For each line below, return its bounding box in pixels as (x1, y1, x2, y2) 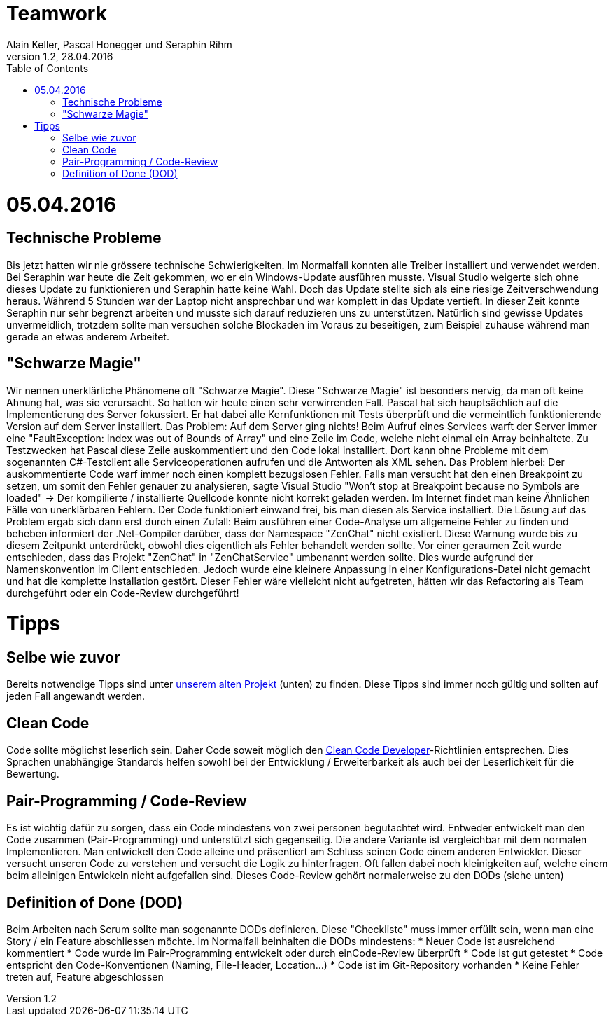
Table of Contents (6, 62, 89, 74)
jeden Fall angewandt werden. (6, 690, 145, 703)
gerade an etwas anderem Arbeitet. (6, 330, 169, 343)
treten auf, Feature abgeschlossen (6, 970, 164, 983)
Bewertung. (6, 768, 59, 780)
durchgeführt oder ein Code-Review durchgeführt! (6, 586, 239, 599)
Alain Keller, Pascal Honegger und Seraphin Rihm (6, 38, 232, 50)
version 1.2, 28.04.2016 (6, 50, 113, 62)
